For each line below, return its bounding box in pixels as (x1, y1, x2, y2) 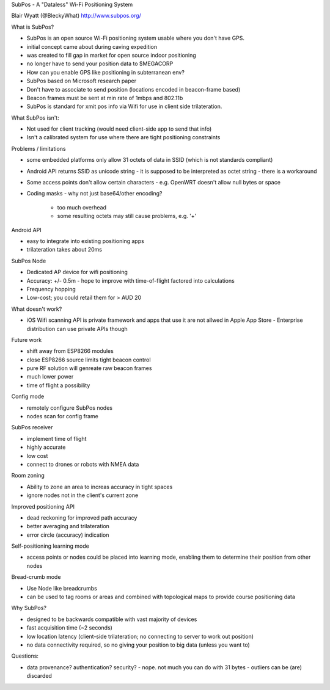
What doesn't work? (11, 305, 62, 313)
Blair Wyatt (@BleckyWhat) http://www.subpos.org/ (11, 12, 142, 20)
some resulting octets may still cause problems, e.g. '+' (57, 212, 197, 220)
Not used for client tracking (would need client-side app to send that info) (26, 125, 212, 133)
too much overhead (57, 203, 107, 211)
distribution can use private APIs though (26, 325, 128, 332)
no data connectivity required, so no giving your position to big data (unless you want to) (26, 641, 250, 648)
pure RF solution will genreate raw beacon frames (26, 365, 152, 372)
